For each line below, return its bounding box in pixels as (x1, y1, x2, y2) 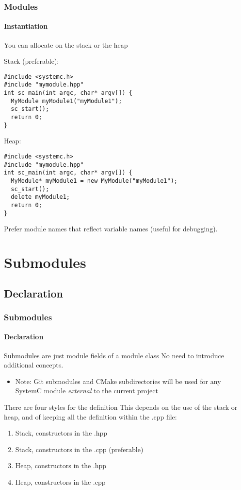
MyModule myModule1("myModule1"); (11, 97, 122, 105)
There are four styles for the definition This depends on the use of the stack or (4, 402, 238, 412)
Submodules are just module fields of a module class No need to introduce (4, 350, 224, 360)
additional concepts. (4, 360, 64, 370)
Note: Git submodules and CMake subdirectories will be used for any (15, 376, 221, 386)
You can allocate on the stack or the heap (4, 39, 128, 50)
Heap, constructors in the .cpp (15, 477, 106, 487)
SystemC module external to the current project (15, 385, 158, 396)
